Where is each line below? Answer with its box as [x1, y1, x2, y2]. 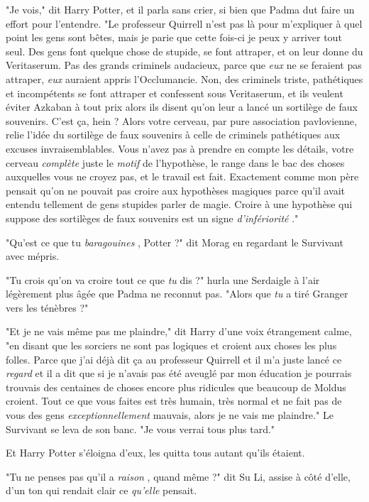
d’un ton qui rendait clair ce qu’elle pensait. [6, 483, 197, 498]
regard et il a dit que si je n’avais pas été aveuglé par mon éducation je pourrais [6, 366, 352, 381]
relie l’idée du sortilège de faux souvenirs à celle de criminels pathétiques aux [6, 127, 341, 142]
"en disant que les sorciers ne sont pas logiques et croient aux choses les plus [6, 338, 337, 353]
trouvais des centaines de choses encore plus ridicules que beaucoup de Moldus [6, 379, 346, 394]
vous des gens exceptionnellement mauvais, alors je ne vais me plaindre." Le [6, 408, 334, 422]
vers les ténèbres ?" [6, 300, 89, 315]
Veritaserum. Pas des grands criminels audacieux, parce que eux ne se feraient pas [6, 58, 362, 72]
